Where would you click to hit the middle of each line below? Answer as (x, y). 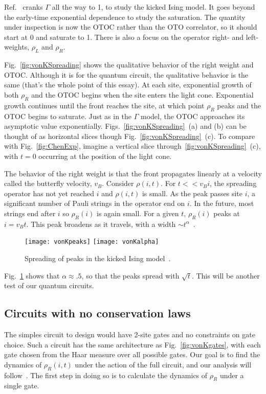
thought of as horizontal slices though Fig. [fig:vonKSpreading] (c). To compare (130, 136)
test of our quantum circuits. (49, 285)
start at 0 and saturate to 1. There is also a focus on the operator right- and (124, 37)
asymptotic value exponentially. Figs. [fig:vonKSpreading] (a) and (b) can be (125, 126)
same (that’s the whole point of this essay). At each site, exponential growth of (128, 85)
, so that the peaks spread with (130, 275)
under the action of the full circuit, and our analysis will (163, 364)
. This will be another (226, 275)
